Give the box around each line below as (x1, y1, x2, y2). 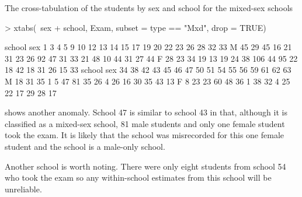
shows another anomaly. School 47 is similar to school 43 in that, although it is (5, 106, 287, 118)
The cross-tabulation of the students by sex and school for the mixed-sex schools (5, 2, 293, 13)
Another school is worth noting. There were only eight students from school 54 (5, 160, 286, 172)
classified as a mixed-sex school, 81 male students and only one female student (5, 117, 285, 129)
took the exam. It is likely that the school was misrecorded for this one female (5, 129, 284, 141)
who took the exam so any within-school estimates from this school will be (5, 171, 272, 184)
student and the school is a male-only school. (5, 140, 165, 152)
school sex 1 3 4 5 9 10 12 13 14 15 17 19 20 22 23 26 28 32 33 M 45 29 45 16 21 (5, 41, 292, 53)
